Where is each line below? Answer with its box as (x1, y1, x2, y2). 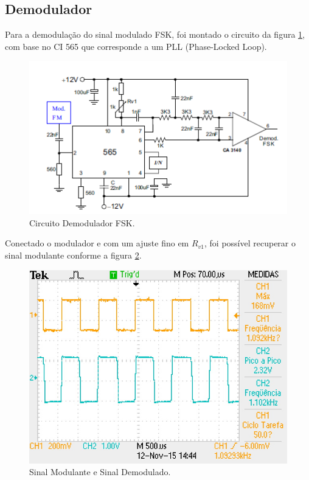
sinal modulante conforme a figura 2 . (5, 248, 142, 261)
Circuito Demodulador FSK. (29, 216, 135, 229)
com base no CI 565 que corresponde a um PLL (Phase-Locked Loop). (5, 40, 267, 52)
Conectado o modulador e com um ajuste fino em (5, 237, 189, 249)
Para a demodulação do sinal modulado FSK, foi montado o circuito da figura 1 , (5, 28, 305, 41)
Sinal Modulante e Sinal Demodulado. (29, 465, 171, 478)
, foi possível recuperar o (204, 237, 296, 249)
